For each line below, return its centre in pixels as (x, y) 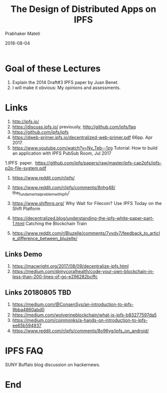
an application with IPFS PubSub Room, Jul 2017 (62, 153)
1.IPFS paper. (19, 163)
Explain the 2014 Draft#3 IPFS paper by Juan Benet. (65, 82)
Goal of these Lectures (53, 68)
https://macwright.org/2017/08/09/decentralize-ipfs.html (70, 266)
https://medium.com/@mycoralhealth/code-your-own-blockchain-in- (83, 272)
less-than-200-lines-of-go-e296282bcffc (55, 277)
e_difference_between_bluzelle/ (45, 239)
